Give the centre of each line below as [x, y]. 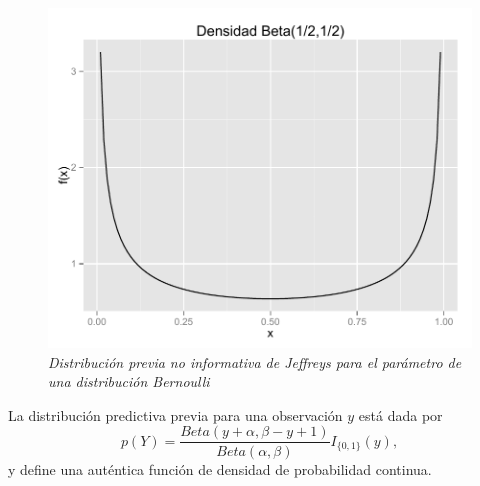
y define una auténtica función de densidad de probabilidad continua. [220, 468]
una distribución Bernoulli [129, 381]
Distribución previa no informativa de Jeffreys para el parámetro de [255, 361]
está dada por [400, 414]
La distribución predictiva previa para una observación [175, 414]
